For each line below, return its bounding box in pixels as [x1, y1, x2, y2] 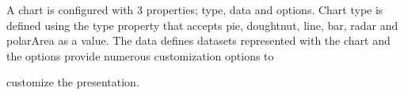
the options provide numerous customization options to [6, 47, 274, 64]
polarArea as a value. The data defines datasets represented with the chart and [6, 32, 391, 49]
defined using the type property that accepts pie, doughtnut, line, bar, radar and [6, 16, 398, 33]
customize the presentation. [6, 74, 139, 90]
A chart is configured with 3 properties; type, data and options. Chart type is [6, 2, 383, 17]
